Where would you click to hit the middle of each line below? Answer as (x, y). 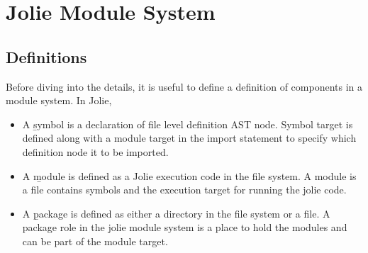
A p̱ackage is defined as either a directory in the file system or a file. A (176, 213)
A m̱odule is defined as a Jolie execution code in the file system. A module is (189, 175)
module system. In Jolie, (59, 100)
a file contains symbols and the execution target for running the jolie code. (184, 190)
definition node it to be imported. (95, 151)
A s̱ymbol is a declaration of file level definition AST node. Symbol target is (188, 124)
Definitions (46, 56)
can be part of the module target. (95, 241)
